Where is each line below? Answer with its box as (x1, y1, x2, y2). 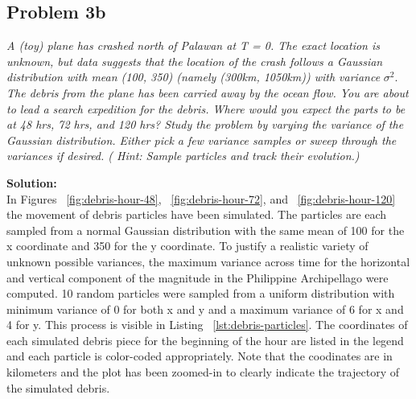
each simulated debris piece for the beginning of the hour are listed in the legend (6, 331, 404, 348)
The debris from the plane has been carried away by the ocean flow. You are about (6, 84, 409, 101)
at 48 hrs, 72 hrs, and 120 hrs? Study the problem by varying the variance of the (6, 116, 404, 133)
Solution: (6, 174, 57, 191)
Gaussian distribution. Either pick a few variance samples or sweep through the (6, 131, 397, 148)
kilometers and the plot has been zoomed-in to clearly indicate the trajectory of (6, 364, 399, 380)
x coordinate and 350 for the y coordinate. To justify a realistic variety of (6, 237, 369, 254)
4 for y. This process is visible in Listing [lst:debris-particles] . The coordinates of (6, 316, 408, 333)
